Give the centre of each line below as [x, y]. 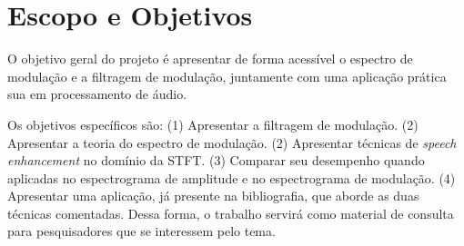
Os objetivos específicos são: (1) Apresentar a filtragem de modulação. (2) [213, 124]
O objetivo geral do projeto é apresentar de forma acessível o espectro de [210, 59]
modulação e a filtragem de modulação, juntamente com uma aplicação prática [227, 76]
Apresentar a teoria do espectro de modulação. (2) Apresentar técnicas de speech [232, 142]
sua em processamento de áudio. [97, 94]
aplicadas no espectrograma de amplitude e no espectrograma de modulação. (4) [232, 177]
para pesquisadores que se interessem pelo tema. [141, 231]
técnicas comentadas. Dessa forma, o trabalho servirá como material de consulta [231, 213]
